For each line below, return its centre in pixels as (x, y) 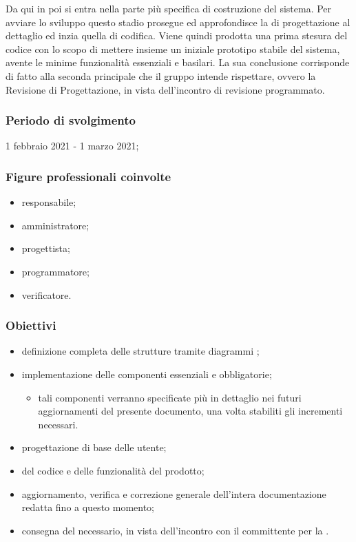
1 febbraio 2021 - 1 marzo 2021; (72, 146)
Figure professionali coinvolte (88, 176)
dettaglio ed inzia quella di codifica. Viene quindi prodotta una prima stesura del (177, 35)
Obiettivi (31, 325)
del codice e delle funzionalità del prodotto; (113, 470)
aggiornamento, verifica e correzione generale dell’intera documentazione (174, 493)
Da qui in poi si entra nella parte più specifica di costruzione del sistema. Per (169, 8)
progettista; (46, 248)
